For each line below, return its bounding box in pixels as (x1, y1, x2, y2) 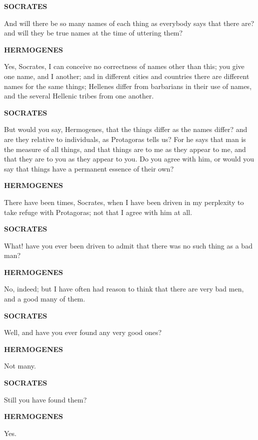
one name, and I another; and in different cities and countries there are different (4, 70, 249, 81)
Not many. (4, 360, 36, 371)
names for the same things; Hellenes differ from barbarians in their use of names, (4, 80, 252, 91)
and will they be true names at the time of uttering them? (4, 27, 183, 38)
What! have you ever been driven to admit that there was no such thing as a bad (4, 240, 252, 250)
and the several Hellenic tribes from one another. (4, 90, 154, 101)
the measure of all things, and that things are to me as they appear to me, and (4, 143, 246, 154)
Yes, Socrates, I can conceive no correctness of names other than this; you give (4, 61, 244, 71)
